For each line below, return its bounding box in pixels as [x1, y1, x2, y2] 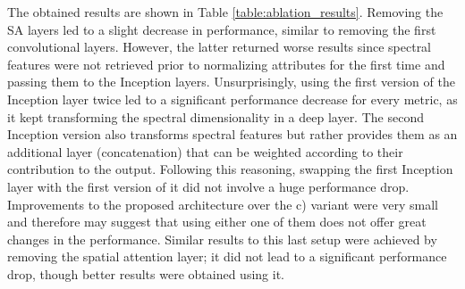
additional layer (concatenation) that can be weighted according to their [7, 142, 403, 161]
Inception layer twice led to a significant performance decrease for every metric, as [7, 89, 458, 108]
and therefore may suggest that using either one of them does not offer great [7, 212, 427, 231]
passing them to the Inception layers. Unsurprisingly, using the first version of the [7, 72, 455, 91]
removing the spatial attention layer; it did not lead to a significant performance [7, 247, 447, 266]
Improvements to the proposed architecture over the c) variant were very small [7, 194, 438, 213]
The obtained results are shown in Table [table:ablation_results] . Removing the [7, 3, 444, 21]
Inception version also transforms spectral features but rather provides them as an [7, 125, 458, 144]
